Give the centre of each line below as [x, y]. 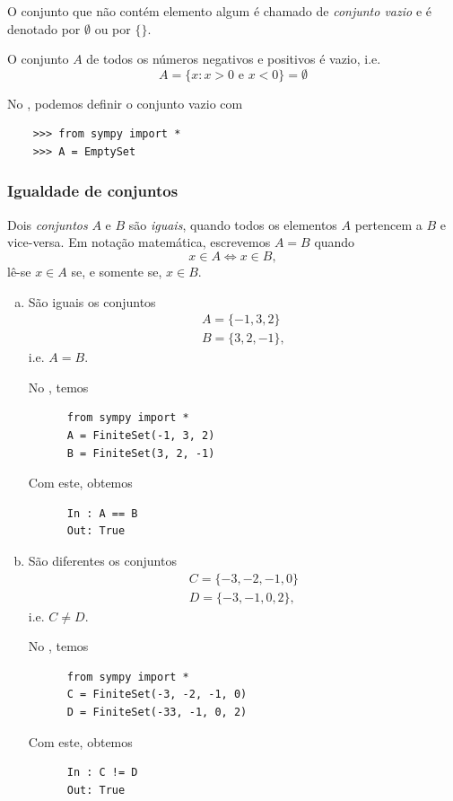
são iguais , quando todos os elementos [233, 224]
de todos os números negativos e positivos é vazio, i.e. [234, 59]
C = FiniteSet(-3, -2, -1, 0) [157, 695]
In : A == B [102, 513]
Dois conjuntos [48, 224]
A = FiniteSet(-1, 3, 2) [141, 436]
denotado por [44, 28]
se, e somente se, [117, 271]
